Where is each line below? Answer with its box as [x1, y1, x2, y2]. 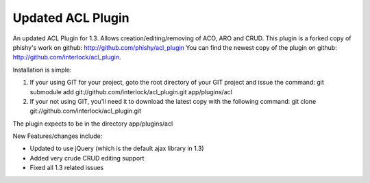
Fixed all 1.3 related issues [29, 164, 104, 172]
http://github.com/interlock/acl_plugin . [12, 53, 121, 61]
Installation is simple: [12, 66, 72, 74]
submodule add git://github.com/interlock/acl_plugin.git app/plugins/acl [29, 87, 232, 96]
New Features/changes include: [12, 132, 103, 140]
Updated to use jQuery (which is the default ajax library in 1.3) [29, 144, 205, 153]
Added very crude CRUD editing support [29, 154, 145, 162]
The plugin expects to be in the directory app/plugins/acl [12, 119, 173, 128]
